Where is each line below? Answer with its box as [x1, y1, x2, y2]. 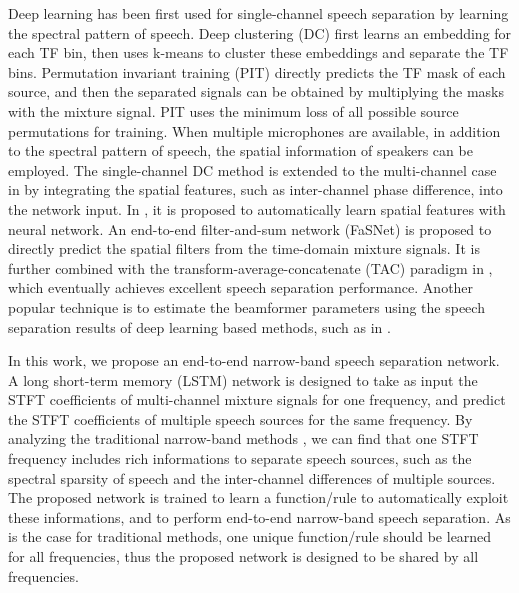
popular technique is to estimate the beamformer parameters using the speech [8, 296, 485, 317]
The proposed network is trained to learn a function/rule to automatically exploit [8, 487, 509, 508]
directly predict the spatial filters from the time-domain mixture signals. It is [8, 238, 480, 259]
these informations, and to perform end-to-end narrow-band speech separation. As [8, 506, 511, 527]
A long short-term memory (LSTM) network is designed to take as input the [8, 369, 478, 390]
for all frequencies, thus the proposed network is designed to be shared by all [8, 546, 479, 567]
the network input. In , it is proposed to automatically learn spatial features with [8, 198, 506, 219]
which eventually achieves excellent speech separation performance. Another [8, 277, 474, 298]
